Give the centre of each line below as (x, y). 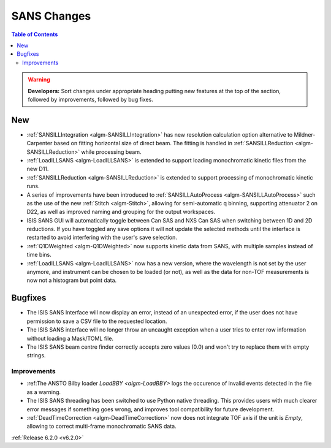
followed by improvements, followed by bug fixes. (90, 99)
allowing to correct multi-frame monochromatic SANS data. (102, 427)
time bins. (39, 255)
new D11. (38, 169)
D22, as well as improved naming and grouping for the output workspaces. (121, 212)
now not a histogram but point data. (72, 280)
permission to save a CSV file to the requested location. (97, 321)
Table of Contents (35, 34)
